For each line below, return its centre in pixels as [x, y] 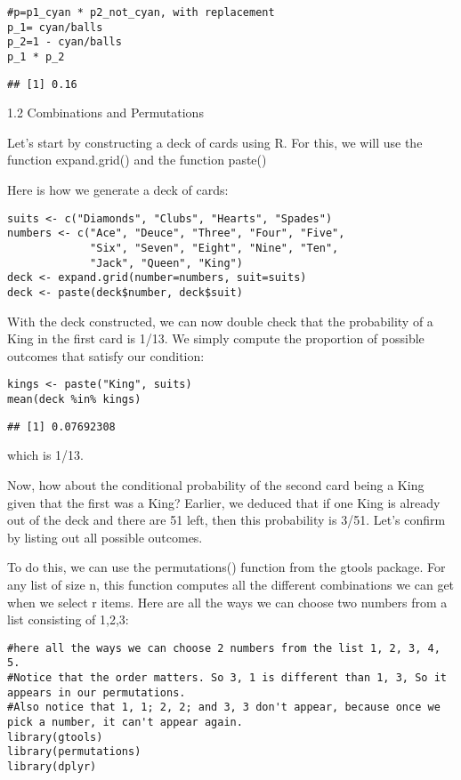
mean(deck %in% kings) [74, 400]
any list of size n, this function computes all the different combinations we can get [231, 584]
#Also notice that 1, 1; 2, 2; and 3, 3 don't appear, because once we [224, 708]
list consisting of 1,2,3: [68, 619]
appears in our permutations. [97, 692]
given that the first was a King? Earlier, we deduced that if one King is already [224, 502]
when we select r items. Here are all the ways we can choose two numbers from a [227, 602]
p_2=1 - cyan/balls [65, 42]
